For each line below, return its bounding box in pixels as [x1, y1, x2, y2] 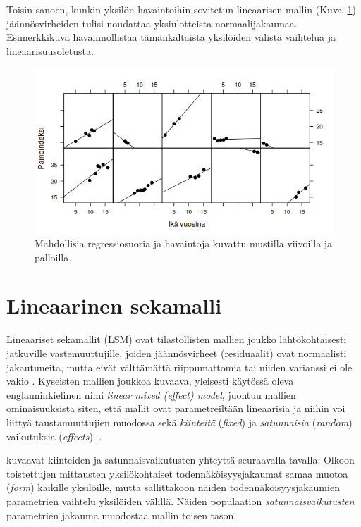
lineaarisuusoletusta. [6, 43, 94, 58]
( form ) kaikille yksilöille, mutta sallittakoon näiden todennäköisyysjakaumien [6, 480, 340, 495]
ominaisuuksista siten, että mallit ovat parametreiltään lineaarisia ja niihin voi [6, 401, 345, 416]
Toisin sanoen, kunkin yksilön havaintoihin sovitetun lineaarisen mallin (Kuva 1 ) [6, 2, 356, 16]
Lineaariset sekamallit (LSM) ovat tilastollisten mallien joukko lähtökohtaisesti [6, 332, 347, 347]
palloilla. [35, 249, 72, 264]
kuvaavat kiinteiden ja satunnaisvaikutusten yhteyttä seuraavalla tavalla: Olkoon [6, 452, 355, 467]
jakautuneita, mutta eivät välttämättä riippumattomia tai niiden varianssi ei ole [6, 359, 353, 374]
